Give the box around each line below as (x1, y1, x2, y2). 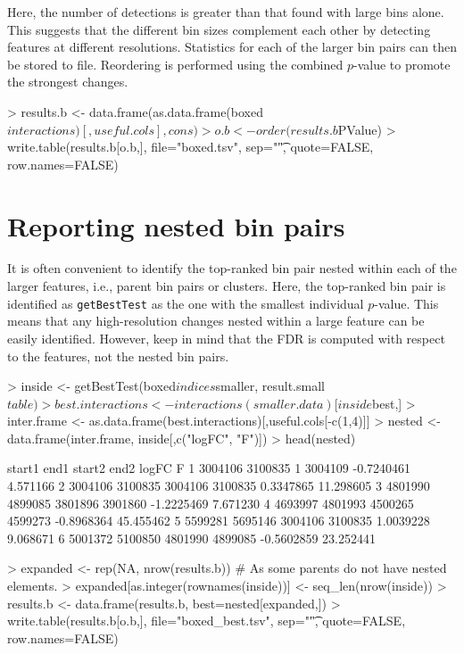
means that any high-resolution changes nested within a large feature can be (7, 311, 425, 330)
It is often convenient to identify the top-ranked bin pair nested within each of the (7, 259, 457, 277)
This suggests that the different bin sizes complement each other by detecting (7, 20, 431, 38)
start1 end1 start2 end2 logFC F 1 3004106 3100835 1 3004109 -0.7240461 (7, 459, 411, 477)
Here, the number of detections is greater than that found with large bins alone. (7, 3, 444, 21)
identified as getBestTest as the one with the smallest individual (7, 294, 364, 312)
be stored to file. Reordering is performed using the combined (7, 54, 344, 73)
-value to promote (353, 54, 451, 73)
